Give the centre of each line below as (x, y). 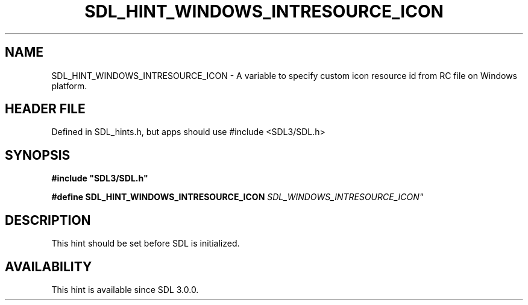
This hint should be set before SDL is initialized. (146, 244)
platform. (69, 86)
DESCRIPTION (48, 220)
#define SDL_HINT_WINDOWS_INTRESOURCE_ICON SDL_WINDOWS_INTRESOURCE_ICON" (237, 197)
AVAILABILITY (49, 266)
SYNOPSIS (38, 155)
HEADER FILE (45, 109)
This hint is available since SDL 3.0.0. (125, 289)
